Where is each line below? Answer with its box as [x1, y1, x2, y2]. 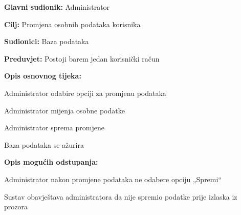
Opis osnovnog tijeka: [4, 70, 81, 81]
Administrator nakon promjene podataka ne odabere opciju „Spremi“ [4, 173, 222, 184]
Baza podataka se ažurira [4, 139, 84, 150]
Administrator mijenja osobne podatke [4, 105, 125, 115]
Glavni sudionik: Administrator [4, 2, 110, 12]
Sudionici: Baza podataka [4, 36, 89, 47]
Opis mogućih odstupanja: [4, 157, 98, 167]
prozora [4, 201, 28, 212]
